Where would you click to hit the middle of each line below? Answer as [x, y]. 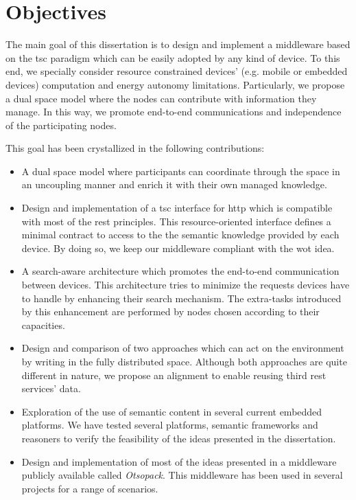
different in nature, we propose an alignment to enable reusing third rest [174, 375]
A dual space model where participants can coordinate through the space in [181, 171]
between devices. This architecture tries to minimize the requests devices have [186, 285]
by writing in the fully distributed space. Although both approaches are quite [184, 361]
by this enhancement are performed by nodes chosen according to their [170, 311]
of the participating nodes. [61, 125]
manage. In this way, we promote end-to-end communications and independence [174, 112]
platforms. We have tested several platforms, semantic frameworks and [170, 425]
